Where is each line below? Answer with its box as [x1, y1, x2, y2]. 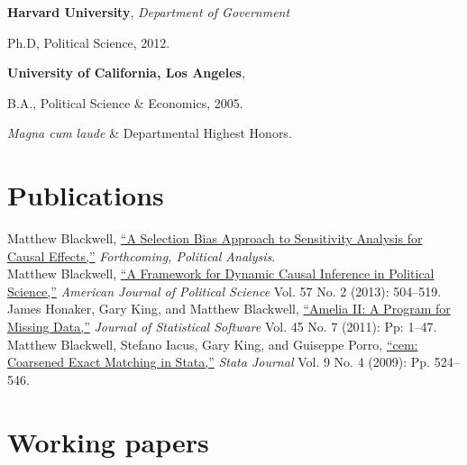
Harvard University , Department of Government [7, 3, 290, 21]
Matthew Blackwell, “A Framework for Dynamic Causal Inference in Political [7, 264, 435, 283]
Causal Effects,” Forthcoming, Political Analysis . [7, 246, 276, 265]
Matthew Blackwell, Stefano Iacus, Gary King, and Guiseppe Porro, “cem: [7, 334, 418, 353]
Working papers [7, 423, 209, 460]
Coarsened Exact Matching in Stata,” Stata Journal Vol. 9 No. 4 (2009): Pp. [7, 352, 430, 371]
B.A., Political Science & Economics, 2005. [7, 93, 243, 112]
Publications [7, 177, 164, 214]
